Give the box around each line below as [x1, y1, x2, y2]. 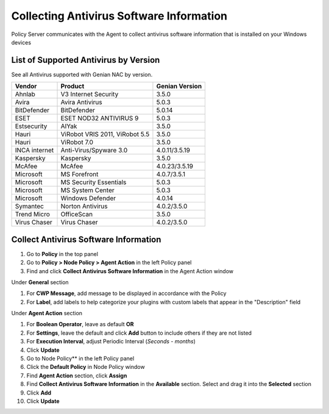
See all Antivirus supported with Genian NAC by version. [11, 71, 153, 78]
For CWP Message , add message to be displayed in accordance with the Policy [26, 290, 227, 297]
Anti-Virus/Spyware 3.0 [60, 146, 128, 155]
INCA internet [15, 146, 54, 155]
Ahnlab [15, 90, 36, 99]
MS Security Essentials [60, 178, 127, 187]
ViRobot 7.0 [60, 138, 94, 146]
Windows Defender [60, 194, 116, 202]
